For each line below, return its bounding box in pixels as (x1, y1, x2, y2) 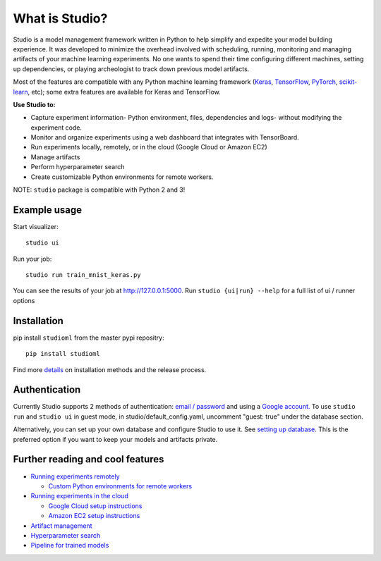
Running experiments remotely (30, 472, 120, 481)
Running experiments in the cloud (30, 492, 128, 500)
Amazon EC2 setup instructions (48, 512, 140, 520)
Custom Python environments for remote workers (48, 481, 193, 490)
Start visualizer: (13, 222, 59, 230)
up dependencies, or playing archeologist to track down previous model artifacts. (13, 64, 250, 73)
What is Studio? (13, 11, 108, 26)
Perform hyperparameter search (30, 163, 125, 171)
